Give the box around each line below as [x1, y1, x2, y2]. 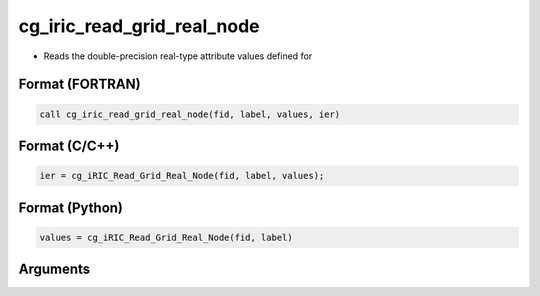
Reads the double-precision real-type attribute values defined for [43, 50, 313, 62]
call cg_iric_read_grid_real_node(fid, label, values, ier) [39, 108, 341, 120]
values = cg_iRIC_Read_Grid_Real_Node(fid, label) [39, 231, 294, 243]
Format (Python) [18, 199, 124, 216]
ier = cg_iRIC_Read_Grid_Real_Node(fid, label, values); [39, 170, 325, 182]
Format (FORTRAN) [18, 76, 141, 93]
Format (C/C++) [18, 137, 120, 154]
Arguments [18, 261, 91, 278]
